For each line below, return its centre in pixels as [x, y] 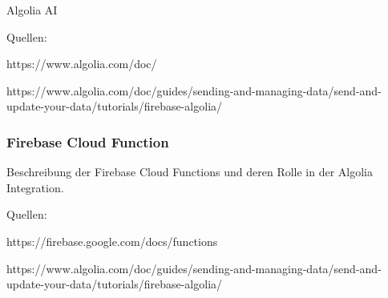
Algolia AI [32, 10]
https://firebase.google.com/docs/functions [112, 241]
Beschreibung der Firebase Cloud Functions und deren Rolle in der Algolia [190, 172]
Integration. [35, 187]
